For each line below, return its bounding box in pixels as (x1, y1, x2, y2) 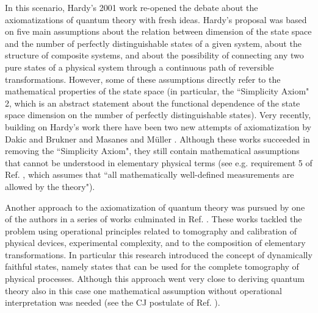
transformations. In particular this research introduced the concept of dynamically (5, 248, 313, 261)
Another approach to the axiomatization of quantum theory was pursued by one (5, 200, 305, 213)
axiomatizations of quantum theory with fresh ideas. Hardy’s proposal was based (5, 13, 307, 26)
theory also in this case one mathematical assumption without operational (5, 284, 282, 297)
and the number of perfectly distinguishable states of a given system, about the (5, 37, 302, 49)
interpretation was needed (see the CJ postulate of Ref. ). (5, 296, 220, 309)
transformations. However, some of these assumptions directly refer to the (5, 72, 281, 85)
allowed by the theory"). (5, 180, 95, 192)
